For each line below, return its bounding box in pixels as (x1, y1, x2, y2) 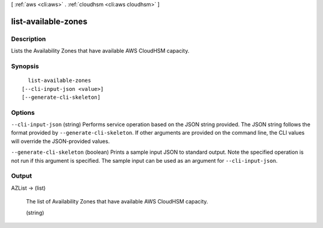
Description (11, 35, 46, 43)
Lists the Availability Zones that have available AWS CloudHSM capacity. (11, 47, 190, 54)
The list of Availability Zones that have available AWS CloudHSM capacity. (26, 198, 209, 205)
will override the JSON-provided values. (11, 138, 110, 145)
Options (11, 108, 35, 117)
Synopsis (11, 62, 39, 70)
